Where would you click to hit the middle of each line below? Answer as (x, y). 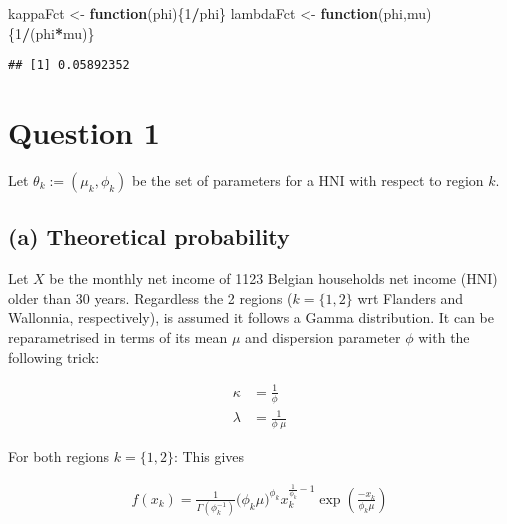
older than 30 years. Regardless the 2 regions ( (150, 297)
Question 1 (84, 132)
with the (444, 336)
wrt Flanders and (410, 297)
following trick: (54, 356)
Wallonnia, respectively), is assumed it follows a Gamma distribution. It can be (251, 317)
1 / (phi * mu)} (55, 32)
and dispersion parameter (323, 336)
